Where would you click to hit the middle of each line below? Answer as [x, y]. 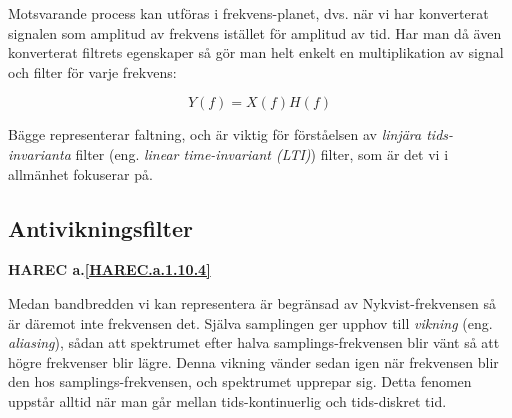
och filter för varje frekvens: [92, 71]
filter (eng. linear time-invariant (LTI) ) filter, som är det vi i [262, 153]
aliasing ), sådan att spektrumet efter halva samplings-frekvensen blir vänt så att [254, 342]
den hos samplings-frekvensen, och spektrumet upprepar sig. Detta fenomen [240, 381]
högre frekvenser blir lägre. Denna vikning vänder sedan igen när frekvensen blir [253, 361]
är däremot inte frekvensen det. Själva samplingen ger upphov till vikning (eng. [250, 322]
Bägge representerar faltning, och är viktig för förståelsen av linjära [215, 134]
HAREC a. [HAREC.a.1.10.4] [109, 269]
